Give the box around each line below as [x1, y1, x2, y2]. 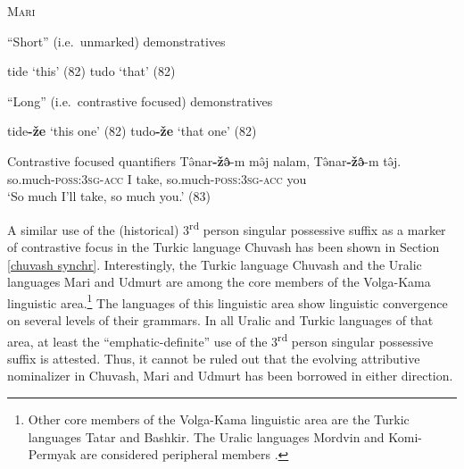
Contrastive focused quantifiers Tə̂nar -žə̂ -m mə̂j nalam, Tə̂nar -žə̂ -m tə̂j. [7, 151, 402, 170]
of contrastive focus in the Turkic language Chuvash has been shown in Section [7, 238, 440, 255]
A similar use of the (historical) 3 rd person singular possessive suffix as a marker [7, 217, 446, 239]
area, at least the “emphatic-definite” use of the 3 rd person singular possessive [7, 329, 434, 350]
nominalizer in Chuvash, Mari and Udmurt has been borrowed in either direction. [7, 366, 453, 385]
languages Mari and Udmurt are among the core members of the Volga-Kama [7, 272, 431, 291]
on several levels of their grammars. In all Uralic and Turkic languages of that [7, 311, 434, 330]
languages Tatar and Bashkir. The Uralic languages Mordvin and [28, 427, 385, 446]
